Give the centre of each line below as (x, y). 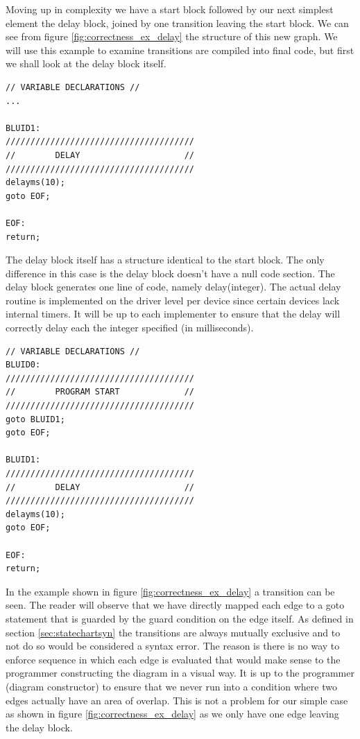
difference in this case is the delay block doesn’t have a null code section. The (170, 273)
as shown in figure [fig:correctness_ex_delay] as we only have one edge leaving (172, 714)
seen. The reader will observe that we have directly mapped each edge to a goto (175, 605)
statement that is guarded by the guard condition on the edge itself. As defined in (180, 618)
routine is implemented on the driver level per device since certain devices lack (173, 300)
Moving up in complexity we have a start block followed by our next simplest (170, 9)
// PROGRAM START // (100, 392)
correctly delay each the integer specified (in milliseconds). (130, 328)
